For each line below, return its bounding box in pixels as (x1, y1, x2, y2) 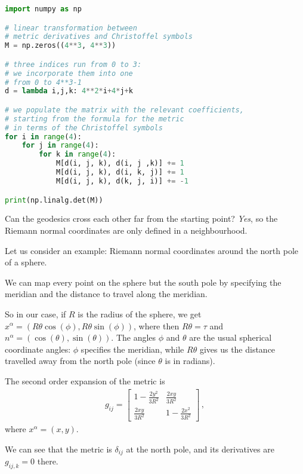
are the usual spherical (189, 331, 272, 344)
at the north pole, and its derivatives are (126, 442, 274, 455)
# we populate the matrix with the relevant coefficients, (5, 105, 244, 114)
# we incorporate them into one (5, 69, 133, 78)
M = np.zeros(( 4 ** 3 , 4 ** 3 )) (5, 41, 116, 50)
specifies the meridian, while (81, 342, 184, 355)
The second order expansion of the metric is (5, 374, 165, 387)
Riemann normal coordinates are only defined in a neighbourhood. (5, 224, 248, 236)
